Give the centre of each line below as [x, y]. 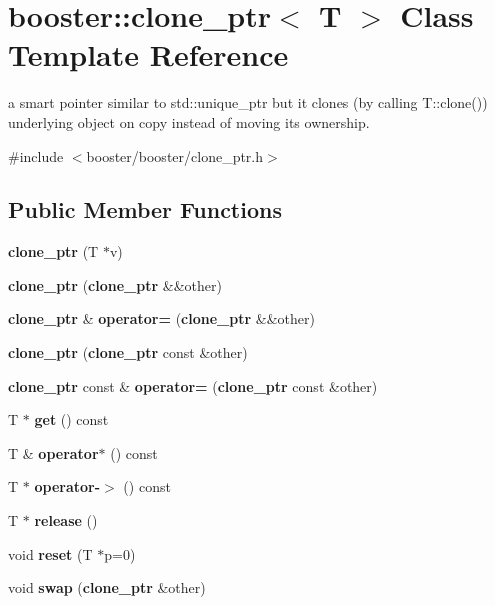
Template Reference [148, 54]
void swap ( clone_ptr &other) [107, 587]
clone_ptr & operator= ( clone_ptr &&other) [161, 318]
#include [36, 155]
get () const [71, 419]
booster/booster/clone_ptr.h [175, 155]
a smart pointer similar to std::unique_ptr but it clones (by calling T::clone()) [248, 102]
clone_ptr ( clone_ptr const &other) [128, 352]
